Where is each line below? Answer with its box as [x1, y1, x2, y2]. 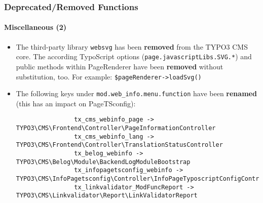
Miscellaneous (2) [4, 22, 67, 32]
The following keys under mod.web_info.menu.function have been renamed [16, 88, 257, 99]
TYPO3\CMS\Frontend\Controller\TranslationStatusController [16, 141, 223, 149]
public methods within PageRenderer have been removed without [16, 61, 223, 71]
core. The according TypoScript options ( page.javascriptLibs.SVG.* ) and [16, 51, 252, 62]
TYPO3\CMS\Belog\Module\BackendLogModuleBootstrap [16, 158, 191, 166]
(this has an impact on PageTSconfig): [16, 98, 136, 108]
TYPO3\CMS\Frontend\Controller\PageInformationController [16, 125, 216, 132]
